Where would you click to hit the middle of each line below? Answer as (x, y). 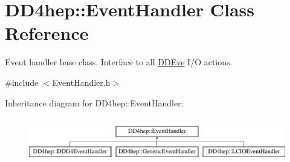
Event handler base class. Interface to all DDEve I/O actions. (119, 62)
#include (22, 82)
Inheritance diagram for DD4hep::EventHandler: (94, 102)
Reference (47, 33)
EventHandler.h (81, 82)
